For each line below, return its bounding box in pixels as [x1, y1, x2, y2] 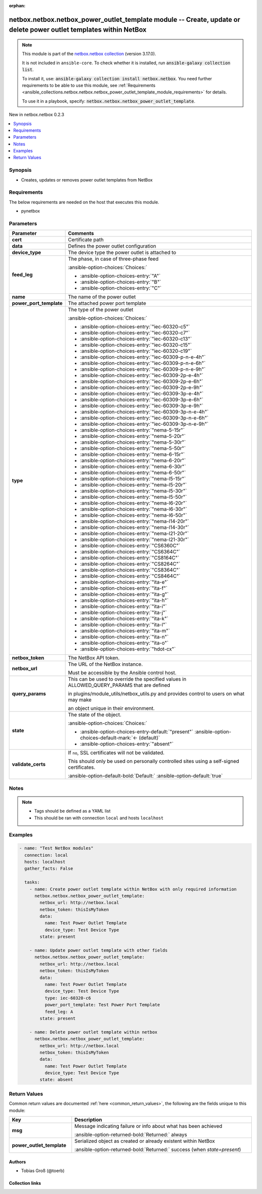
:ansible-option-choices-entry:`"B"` [80, 279, 162, 286]
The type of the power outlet [68, 307, 133, 313]
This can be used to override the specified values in [68, 676, 187, 683]
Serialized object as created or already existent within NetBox [74, 1138, 215, 1144]
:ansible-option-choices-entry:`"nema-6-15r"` [80, 451, 185, 458]
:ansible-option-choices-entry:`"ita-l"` [80, 621, 167, 628]
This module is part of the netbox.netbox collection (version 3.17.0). [22, 51, 156, 57]
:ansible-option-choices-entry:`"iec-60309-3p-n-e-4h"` [80, 409, 209, 416]
